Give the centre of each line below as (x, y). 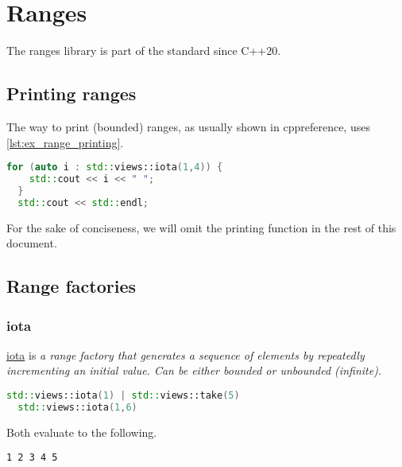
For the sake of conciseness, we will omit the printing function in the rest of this (201, 227)
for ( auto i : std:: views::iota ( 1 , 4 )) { (115, 167)
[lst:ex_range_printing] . (65, 142)
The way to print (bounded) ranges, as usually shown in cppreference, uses (188, 126)
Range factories (72, 286)
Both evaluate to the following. (82, 432)
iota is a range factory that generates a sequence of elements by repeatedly (186, 354)
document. (32, 243)
